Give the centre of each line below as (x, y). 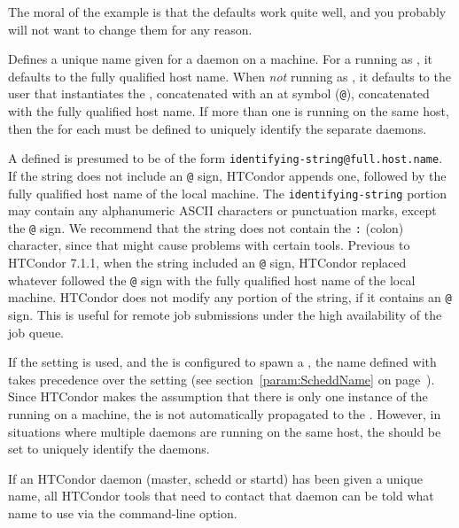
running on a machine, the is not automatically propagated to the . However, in (225, 413)
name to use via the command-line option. (123, 512)
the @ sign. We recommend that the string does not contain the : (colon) (206, 227)
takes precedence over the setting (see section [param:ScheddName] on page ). (222, 379)
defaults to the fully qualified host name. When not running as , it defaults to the (229, 76)
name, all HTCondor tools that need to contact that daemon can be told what (221, 496)
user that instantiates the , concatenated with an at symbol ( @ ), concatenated (219, 93)
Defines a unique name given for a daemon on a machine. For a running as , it (220, 59)
